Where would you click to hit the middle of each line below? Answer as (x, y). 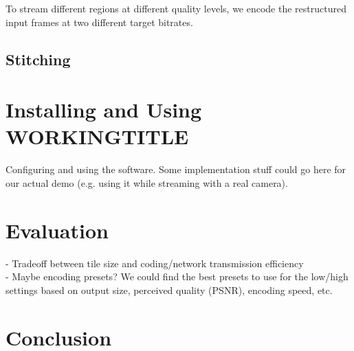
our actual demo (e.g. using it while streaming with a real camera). (147, 182)
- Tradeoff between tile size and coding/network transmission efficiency (155, 263)
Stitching (38, 59)
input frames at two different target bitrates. (99, 22)
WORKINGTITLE (97, 136)
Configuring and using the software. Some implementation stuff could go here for (176, 169)
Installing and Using (104, 110)
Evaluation (57, 230)
